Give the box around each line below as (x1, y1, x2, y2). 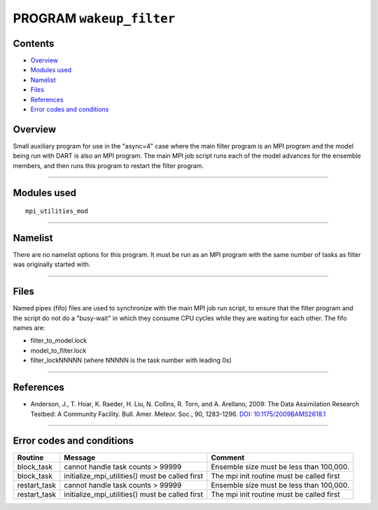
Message (64, 453, 96, 462)
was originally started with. (13, 260, 91, 269)
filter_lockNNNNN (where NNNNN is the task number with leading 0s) (30, 356, 232, 364)
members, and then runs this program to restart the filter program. (13, 161, 204, 170)
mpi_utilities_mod (25, 207, 89, 215)
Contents (13, 37, 55, 49)
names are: (13, 324, 45, 332)
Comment (211, 453, 245, 462)
